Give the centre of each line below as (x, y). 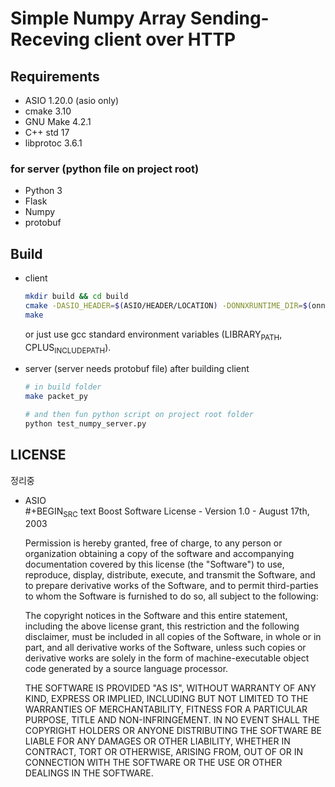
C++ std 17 (47, 132)
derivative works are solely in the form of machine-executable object (167, 658)
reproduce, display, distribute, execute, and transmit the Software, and (170, 575)
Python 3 (43, 191)
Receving (50, 39)
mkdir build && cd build (76, 297)
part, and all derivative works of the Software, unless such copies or (165, 648)
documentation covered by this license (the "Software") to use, (154, 564)
